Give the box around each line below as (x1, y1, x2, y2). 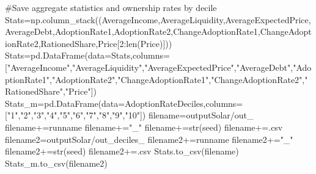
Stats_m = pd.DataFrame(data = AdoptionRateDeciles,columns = (5, 96, 243, 109)
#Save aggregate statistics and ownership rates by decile (5, 1, 217, 13)
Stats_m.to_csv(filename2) (5, 156, 108, 169)
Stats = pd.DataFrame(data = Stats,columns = (5, 49, 170, 62)
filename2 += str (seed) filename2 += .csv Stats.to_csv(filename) (5, 145, 239, 158)
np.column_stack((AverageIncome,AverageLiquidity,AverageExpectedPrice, (31, 13, 311, 26)
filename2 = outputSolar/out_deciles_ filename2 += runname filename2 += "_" (5, 132, 293, 145)
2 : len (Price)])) (119, 37, 172, 49)
